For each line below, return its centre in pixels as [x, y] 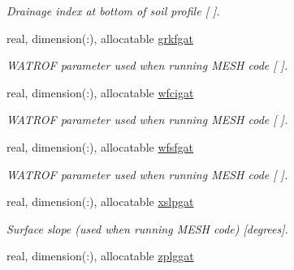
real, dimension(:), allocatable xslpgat [100, 201]
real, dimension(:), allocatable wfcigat [100, 92]
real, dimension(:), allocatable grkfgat [100, 38]
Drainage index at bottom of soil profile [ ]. [113, 11]
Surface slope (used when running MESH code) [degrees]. [147, 228]
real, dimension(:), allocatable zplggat [100, 256]
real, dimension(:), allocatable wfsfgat [100, 146]
